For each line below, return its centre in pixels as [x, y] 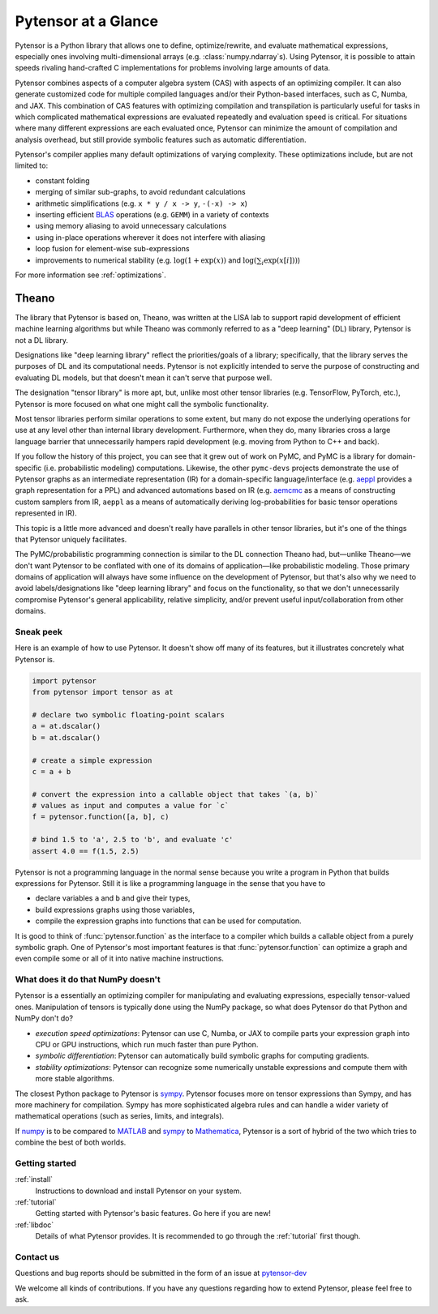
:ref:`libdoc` [34, 1225]
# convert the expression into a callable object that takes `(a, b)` [176, 794]
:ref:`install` [34, 1179]
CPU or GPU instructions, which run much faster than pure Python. [147, 1045]
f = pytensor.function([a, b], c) [101, 817]
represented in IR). [46, 513]
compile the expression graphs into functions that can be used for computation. [168, 921]
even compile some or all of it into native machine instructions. [120, 959]
